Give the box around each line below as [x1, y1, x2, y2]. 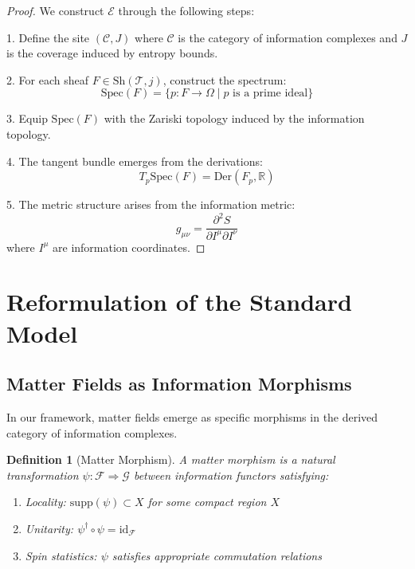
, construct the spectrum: [162, 71, 287, 88]
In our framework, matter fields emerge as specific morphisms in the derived [6, 409, 378, 426]
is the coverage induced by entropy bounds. [6, 45, 218, 61]
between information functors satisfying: [133, 466, 329, 483]
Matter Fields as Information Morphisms [6, 371, 352, 396]
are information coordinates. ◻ [53, 238, 206, 255]
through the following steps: [118, 2, 255, 18]
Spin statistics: [25, 547, 97, 563]
